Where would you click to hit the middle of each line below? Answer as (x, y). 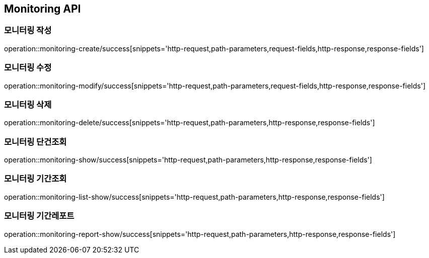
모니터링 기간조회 (35, 179)
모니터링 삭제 (28, 104)
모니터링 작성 (28, 30)
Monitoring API (43, 9)
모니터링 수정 (28, 68)
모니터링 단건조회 (35, 142)
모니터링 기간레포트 (39, 216)
